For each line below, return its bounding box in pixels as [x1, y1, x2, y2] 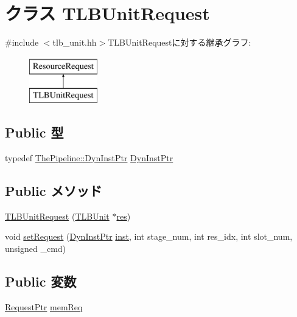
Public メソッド [5, 181, 102, 200]
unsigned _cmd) [5, 242, 66, 255]
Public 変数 [5, 272, 77, 291]
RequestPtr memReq [5, 300, 83, 313]
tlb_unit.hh [52, 36, 97, 49]
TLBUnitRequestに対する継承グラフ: [108, 36, 251, 49]
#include [5, 36, 39, 49]
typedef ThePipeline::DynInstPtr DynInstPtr [5, 152, 173, 164]
